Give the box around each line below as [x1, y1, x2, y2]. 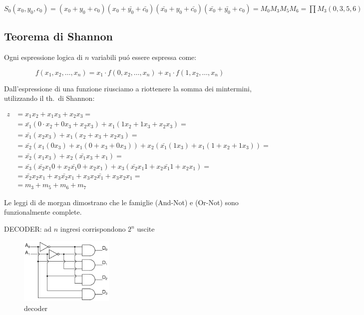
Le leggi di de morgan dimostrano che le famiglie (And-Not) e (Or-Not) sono [4, 197, 239, 207]
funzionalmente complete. [4, 207, 82, 217]
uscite [137, 224, 155, 234]
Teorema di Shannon [4, 28, 113, 44]
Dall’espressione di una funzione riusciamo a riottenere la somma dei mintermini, [4, 83, 252, 93]
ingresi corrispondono [60, 224, 126, 234]
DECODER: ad [4, 224, 52, 234]
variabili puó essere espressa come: [91, 52, 197, 62]
